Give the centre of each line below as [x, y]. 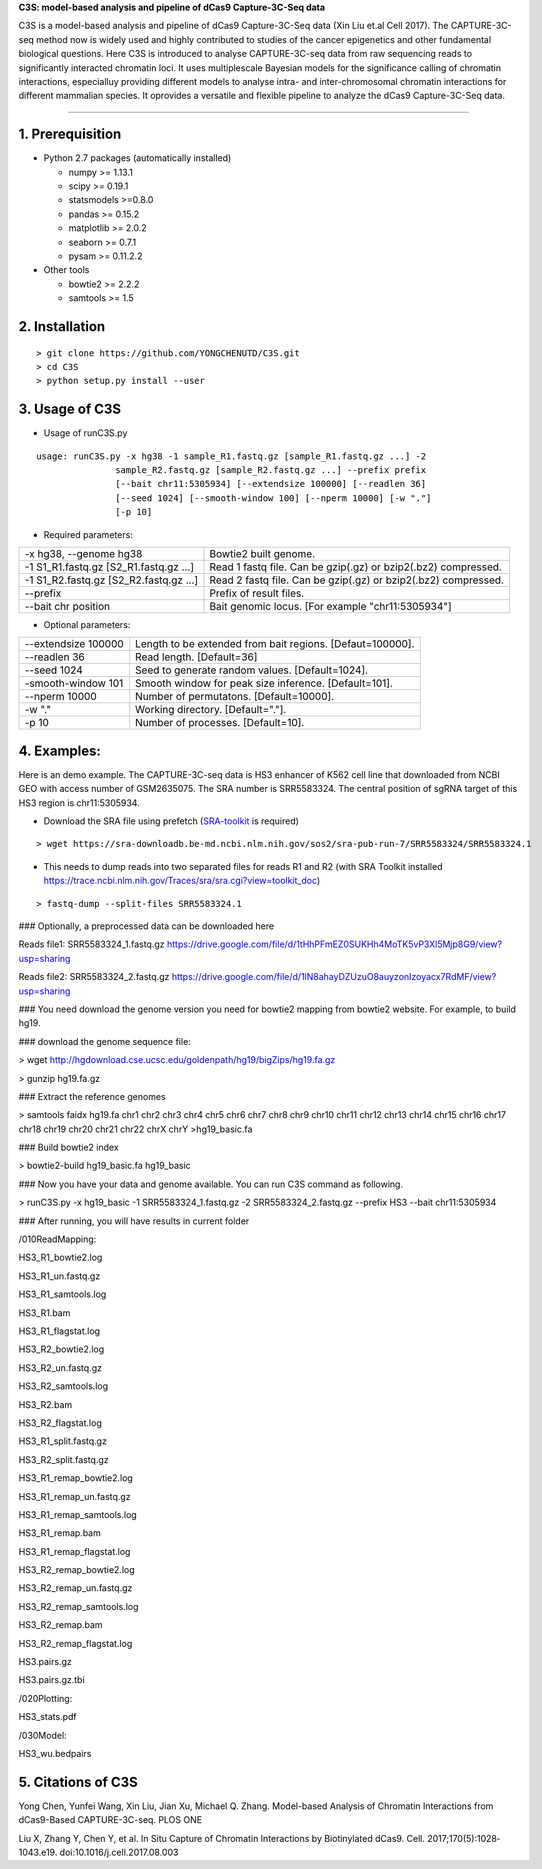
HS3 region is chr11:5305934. [79, 802]
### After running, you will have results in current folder [134, 1221]
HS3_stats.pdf [47, 1717]
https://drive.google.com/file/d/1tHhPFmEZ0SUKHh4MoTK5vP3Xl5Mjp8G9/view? [334, 944]
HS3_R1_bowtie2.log [60, 1257]
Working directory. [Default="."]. [211, 710]
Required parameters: [88, 534]
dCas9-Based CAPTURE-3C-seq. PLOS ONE [110, 1820]
